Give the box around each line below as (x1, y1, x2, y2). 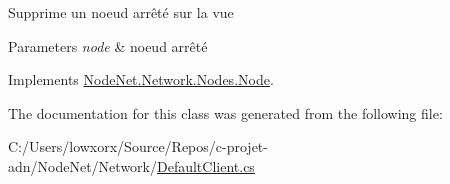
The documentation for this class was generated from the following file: (8, 102, 443, 123)
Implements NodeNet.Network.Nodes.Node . (8, 69, 274, 90)
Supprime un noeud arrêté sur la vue (8, 2, 234, 22)
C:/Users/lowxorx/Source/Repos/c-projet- (8, 136, 268, 157)
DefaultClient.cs (157, 155, 255, 176)
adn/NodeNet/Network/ (8, 155, 157, 176)
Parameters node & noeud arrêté (8, 35, 208, 56)
